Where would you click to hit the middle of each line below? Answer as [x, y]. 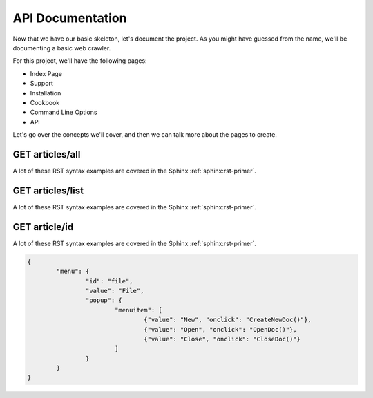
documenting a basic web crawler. [62, 48]
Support [41, 84]
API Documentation [70, 18]
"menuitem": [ [138, 310]
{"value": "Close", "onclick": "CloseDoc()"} [222, 339]
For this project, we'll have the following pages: [80, 61]
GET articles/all [47, 154]
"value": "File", [115, 291]
